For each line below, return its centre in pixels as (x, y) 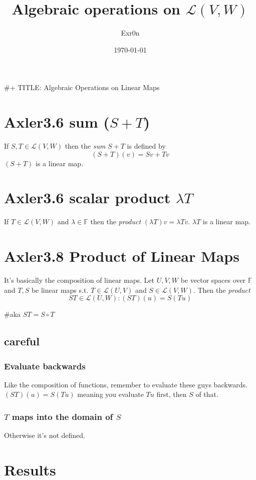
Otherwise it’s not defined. (45, 435)
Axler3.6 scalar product (87, 197)
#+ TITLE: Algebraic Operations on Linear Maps (82, 87)
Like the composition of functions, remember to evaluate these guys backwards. (126, 384)
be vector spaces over (213, 280)
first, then (172, 394)
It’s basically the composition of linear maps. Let (79, 280)
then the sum (85, 146)
